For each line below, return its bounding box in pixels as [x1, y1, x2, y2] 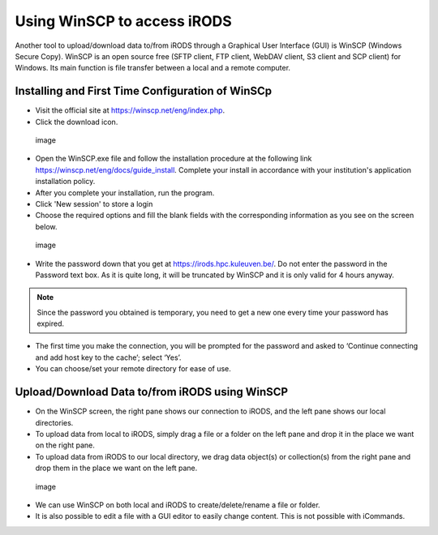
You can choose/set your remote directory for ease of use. [35, 364, 231, 374]
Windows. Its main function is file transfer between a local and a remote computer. [15, 63, 291, 73]
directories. [35, 417, 74, 427]
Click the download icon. [35, 117, 118, 126]
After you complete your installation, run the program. [35, 187, 215, 198]
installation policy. [35, 177, 96, 186]
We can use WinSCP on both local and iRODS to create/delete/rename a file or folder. [35, 499, 320, 510]
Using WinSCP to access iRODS [15, 12, 233, 30]
